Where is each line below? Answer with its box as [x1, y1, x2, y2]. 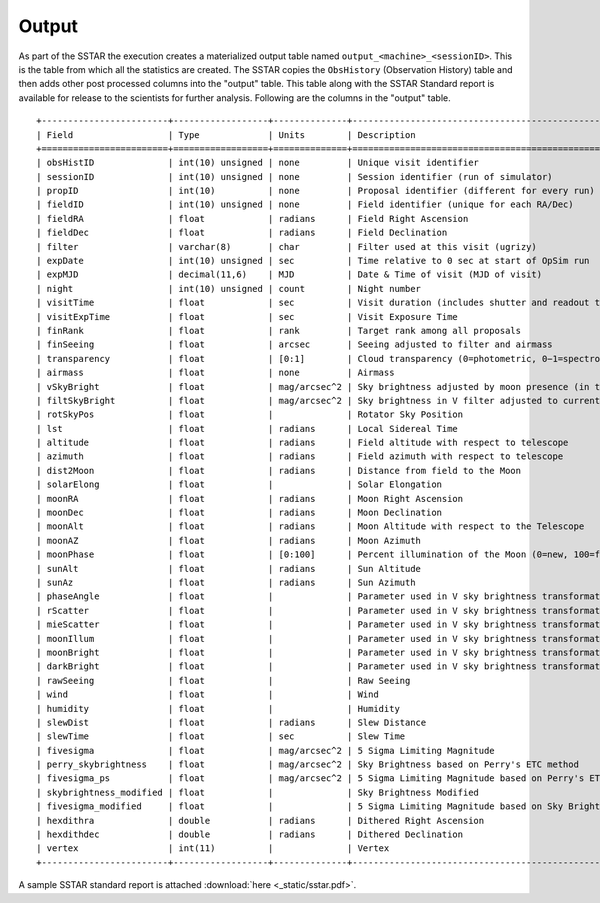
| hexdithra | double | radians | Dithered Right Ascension [36, 815, 485, 826]
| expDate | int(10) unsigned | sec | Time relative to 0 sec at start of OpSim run [36, 255, 590, 267]
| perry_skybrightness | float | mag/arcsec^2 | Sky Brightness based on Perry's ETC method [36, 759, 580, 770]
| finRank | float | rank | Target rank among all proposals [36, 325, 522, 336]
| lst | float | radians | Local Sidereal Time [36, 423, 459, 434]
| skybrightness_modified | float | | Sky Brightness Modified [36, 786, 480, 798]
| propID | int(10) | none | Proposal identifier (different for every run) [36, 185, 595, 197]
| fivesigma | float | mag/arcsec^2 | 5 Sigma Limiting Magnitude [36, 745, 495, 756]
